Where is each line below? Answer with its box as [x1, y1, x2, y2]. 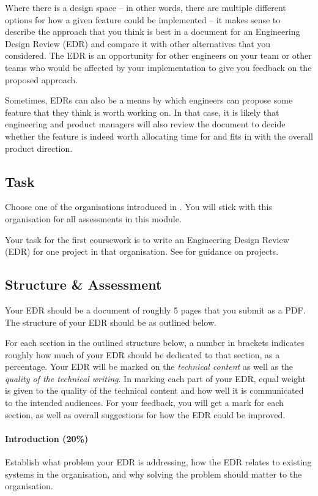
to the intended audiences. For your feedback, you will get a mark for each [5, 396, 284, 409]
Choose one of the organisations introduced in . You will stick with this [5, 200, 272, 213]
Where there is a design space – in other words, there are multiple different [5, 1, 286, 13]
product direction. [5, 141, 73, 154]
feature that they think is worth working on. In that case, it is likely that [5, 105, 279, 118]
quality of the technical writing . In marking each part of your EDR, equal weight [5, 372, 306, 385]
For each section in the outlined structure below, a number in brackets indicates [5, 336, 305, 349]
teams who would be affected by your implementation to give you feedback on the [5, 61, 312, 73]
